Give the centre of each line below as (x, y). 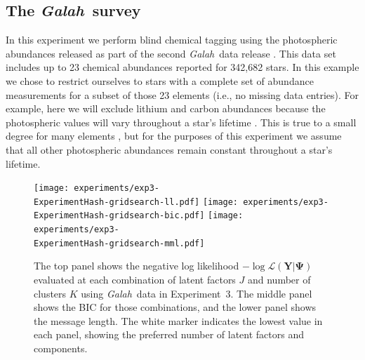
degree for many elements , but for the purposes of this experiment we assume (174, 136)
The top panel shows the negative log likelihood (137, 266)
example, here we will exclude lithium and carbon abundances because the (166, 108)
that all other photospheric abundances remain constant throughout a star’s (169, 149)
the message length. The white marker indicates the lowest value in (178, 320)
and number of (279, 280)
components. (61, 348)
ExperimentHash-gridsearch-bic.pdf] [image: (139, 216)
